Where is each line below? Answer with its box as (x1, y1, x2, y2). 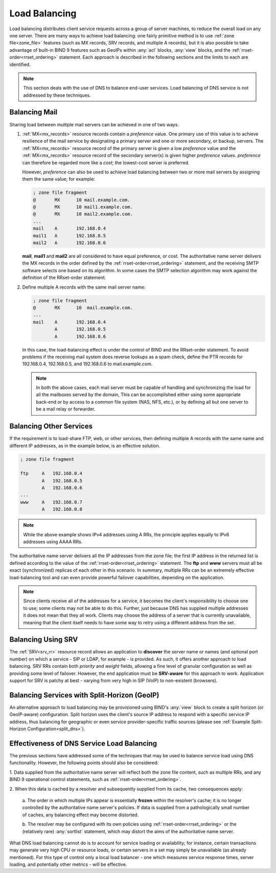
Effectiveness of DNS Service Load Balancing (9, 739, 157, 748)
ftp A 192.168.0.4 (20, 471, 83, 476)
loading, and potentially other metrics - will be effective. (9, 861, 127, 867)
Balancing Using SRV (9, 635, 78, 644)
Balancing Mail (9, 108, 58, 117)
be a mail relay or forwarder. (36, 406, 96, 412)
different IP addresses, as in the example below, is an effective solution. (9, 443, 160, 449)
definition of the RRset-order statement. (22, 274, 106, 281)
